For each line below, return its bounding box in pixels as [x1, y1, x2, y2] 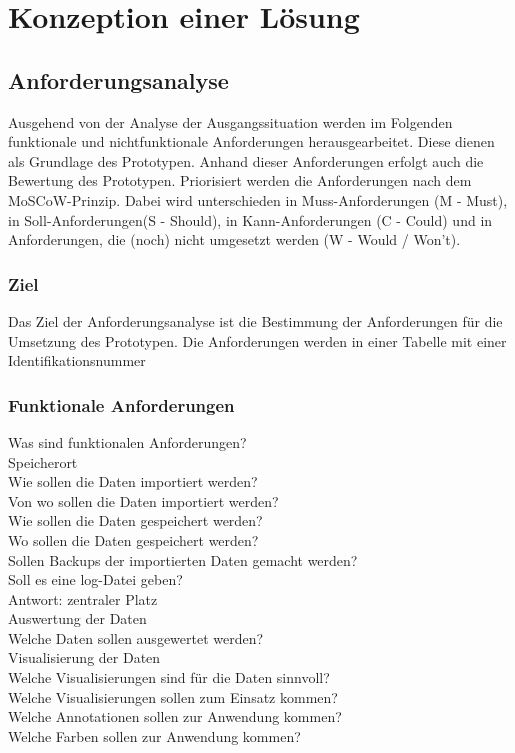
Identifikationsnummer [8, 350, 146, 371]
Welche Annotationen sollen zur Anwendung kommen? [8, 706, 342, 727]
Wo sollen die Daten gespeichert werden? [8, 529, 259, 550]
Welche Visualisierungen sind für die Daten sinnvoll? [8, 667, 330, 688]
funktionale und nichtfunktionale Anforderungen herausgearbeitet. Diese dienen [8, 131, 495, 152]
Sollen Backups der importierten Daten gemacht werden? [8, 549, 358, 570]
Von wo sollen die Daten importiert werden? [8, 490, 279, 511]
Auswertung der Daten [8, 608, 147, 629]
